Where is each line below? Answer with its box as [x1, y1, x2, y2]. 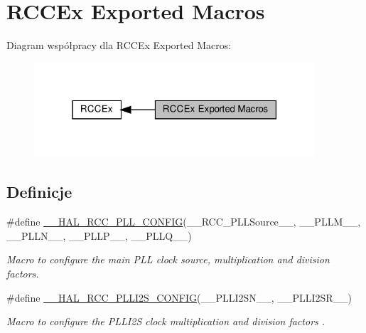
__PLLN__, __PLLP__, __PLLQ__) [6, 228, 192, 243]
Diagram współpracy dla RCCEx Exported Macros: [6, 38, 232, 53]
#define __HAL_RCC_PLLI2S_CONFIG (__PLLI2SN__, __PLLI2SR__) [6, 290, 352, 305]
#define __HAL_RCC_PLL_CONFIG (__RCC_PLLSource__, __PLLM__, [6, 214, 361, 229]
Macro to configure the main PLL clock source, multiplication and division [6, 252, 330, 267]
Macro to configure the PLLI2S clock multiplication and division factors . [6, 314, 325, 329]
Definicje [6, 181, 72, 203]
